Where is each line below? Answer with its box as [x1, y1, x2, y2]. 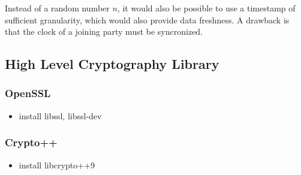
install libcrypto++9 [19, 158, 95, 171]
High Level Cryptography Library [5, 55, 219, 73]
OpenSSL [5, 86, 51, 101]
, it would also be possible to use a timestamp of [117, 2, 296, 14]
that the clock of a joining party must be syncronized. [5, 25, 203, 38]
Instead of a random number [5, 2, 110, 14]
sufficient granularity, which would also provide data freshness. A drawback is [5, 13, 290, 26]
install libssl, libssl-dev [19, 109, 102, 122]
